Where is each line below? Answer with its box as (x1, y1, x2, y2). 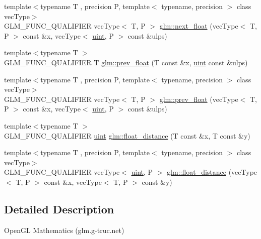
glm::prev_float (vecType (159, 93, 238, 104)
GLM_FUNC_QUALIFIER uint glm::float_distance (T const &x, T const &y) (4, 130, 250, 141)
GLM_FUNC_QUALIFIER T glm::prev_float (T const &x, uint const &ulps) (4, 57, 248, 67)
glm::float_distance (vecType (167, 167, 257, 177)
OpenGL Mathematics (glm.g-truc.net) (4, 224, 124, 235)
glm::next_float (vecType (159, 21, 238, 31)
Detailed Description (4, 201, 114, 216)
